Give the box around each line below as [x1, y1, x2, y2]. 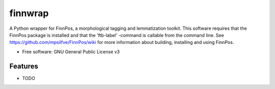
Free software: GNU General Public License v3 [22, 49, 120, 55]
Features [9, 62, 38, 70]
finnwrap [9, 8, 49, 19]
